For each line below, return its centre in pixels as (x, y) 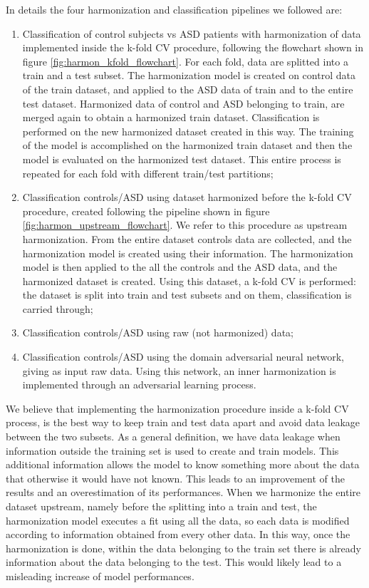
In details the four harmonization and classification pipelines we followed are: (174, 9)
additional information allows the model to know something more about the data (183, 464)
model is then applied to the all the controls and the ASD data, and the (180, 267)
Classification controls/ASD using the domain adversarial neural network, (183, 357)
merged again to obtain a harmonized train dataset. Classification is (171, 117)
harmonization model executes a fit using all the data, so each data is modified (178, 520)
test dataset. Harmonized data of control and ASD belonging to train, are (183, 103)
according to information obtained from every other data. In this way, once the (178, 534)
